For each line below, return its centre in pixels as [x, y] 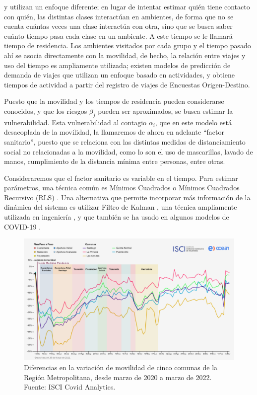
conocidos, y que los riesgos [46, 111]
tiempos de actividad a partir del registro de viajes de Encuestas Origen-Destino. [127, 84]
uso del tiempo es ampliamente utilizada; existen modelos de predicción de [117, 65]
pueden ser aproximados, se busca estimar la [165, 111]
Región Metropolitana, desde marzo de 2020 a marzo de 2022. [118, 377]
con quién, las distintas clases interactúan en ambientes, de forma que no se [119, 16]
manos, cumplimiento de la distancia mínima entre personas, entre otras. [115, 161]
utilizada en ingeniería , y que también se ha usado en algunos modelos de [117, 217]
